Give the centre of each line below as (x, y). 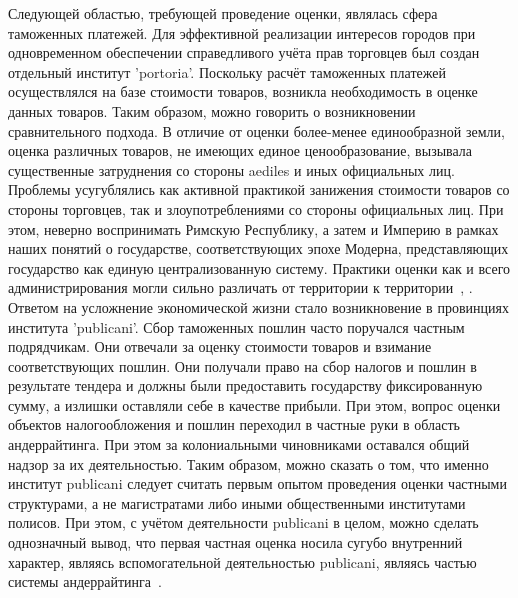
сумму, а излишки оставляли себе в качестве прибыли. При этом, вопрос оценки (254, 404)
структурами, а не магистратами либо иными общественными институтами (237, 502)
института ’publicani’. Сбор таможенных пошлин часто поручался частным (236, 326)
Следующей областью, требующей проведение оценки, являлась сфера (223, 13)
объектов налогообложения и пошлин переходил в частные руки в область (234, 424)
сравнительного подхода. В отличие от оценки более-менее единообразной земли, (256, 130)
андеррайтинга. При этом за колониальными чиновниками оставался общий (239, 444)
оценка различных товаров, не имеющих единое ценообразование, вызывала (240, 150)
